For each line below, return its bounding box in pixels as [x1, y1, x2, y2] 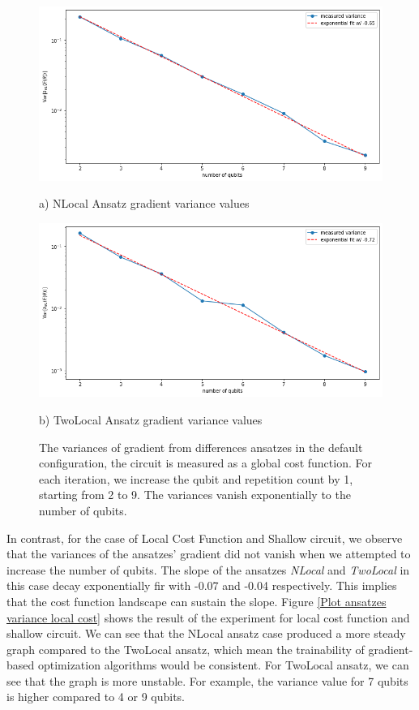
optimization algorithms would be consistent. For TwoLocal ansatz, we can [37, 656, 409, 673]
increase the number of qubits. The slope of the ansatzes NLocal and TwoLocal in [6, 561, 410, 578]
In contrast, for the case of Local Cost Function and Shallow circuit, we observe [6, 529, 403, 546]
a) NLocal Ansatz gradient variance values [39, 195, 250, 212]
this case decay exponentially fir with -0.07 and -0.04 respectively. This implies [6, 577, 397, 594]
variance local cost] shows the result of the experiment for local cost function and [6, 609, 410, 626]
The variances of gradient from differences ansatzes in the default [39, 438, 363, 455]
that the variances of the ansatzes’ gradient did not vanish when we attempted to [6, 545, 411, 562]
